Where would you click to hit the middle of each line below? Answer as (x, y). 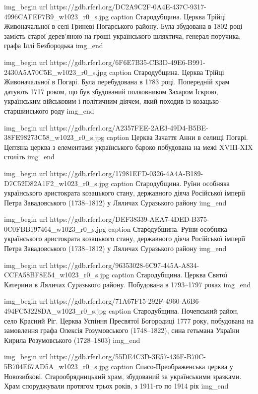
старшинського (26, 110)
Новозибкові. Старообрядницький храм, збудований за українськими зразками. (123, 376)
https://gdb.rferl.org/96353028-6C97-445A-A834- (125, 265)
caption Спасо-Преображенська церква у (172, 366)
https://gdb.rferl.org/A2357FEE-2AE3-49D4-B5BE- (129, 127)
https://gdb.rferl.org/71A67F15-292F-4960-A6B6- (126, 301)
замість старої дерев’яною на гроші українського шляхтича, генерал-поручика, (123, 35)
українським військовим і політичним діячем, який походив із (97, 101)
